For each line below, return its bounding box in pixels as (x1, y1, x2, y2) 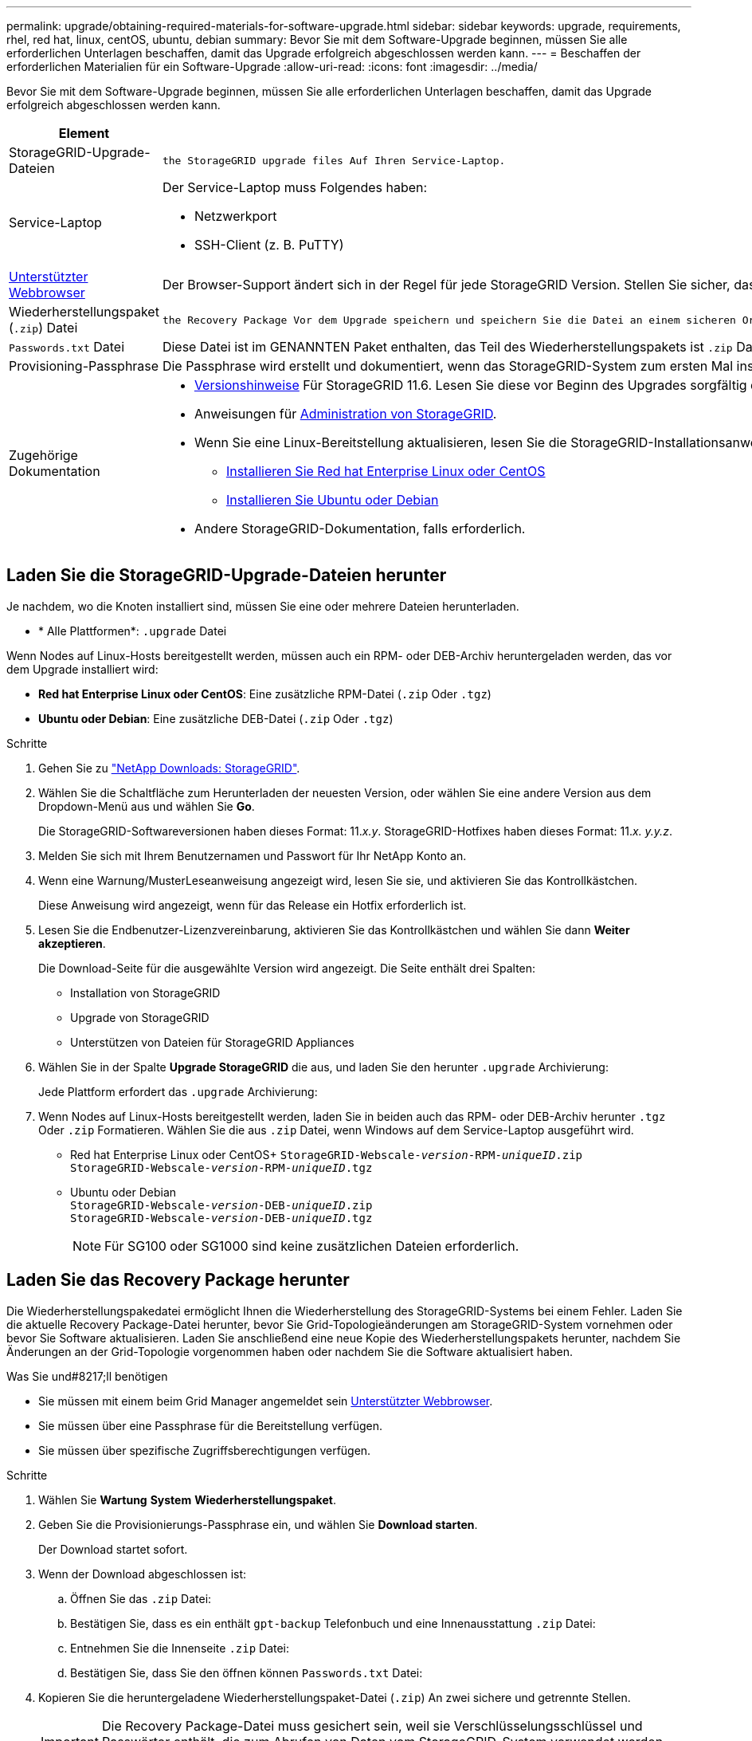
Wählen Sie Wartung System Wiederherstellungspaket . (38, 1492, 336, 1507)
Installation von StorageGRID (70, 985, 221, 1000)
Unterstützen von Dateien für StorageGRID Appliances (70, 1035, 354, 1049)
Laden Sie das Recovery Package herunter (6, 1270, 350, 1291)
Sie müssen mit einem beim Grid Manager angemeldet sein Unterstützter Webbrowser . (38, 1393, 493, 1408)
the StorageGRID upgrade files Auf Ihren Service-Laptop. (162, 154, 506, 167)
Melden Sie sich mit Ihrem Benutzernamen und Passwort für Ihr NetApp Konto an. (38, 848, 467, 863)
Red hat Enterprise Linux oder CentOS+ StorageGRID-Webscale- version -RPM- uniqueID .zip (70, 1147, 583, 1161)
